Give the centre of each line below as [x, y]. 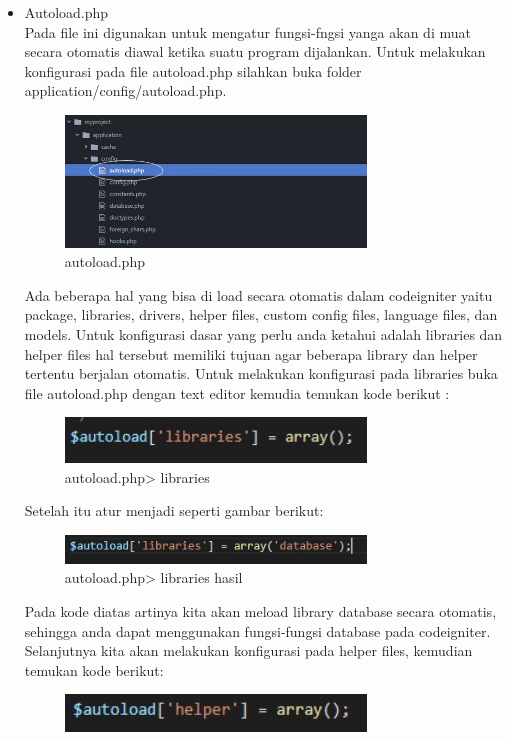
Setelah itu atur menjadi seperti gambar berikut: [174, 510]
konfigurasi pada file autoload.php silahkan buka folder [193, 70]
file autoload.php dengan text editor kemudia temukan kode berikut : [237, 392]
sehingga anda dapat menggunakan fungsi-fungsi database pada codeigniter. [257, 630]
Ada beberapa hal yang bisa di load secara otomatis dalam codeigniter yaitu [258, 294]
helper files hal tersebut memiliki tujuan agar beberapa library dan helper [251, 353]
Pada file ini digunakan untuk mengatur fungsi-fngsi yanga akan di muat [247, 31]
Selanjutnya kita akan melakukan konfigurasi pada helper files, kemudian [248, 650]
